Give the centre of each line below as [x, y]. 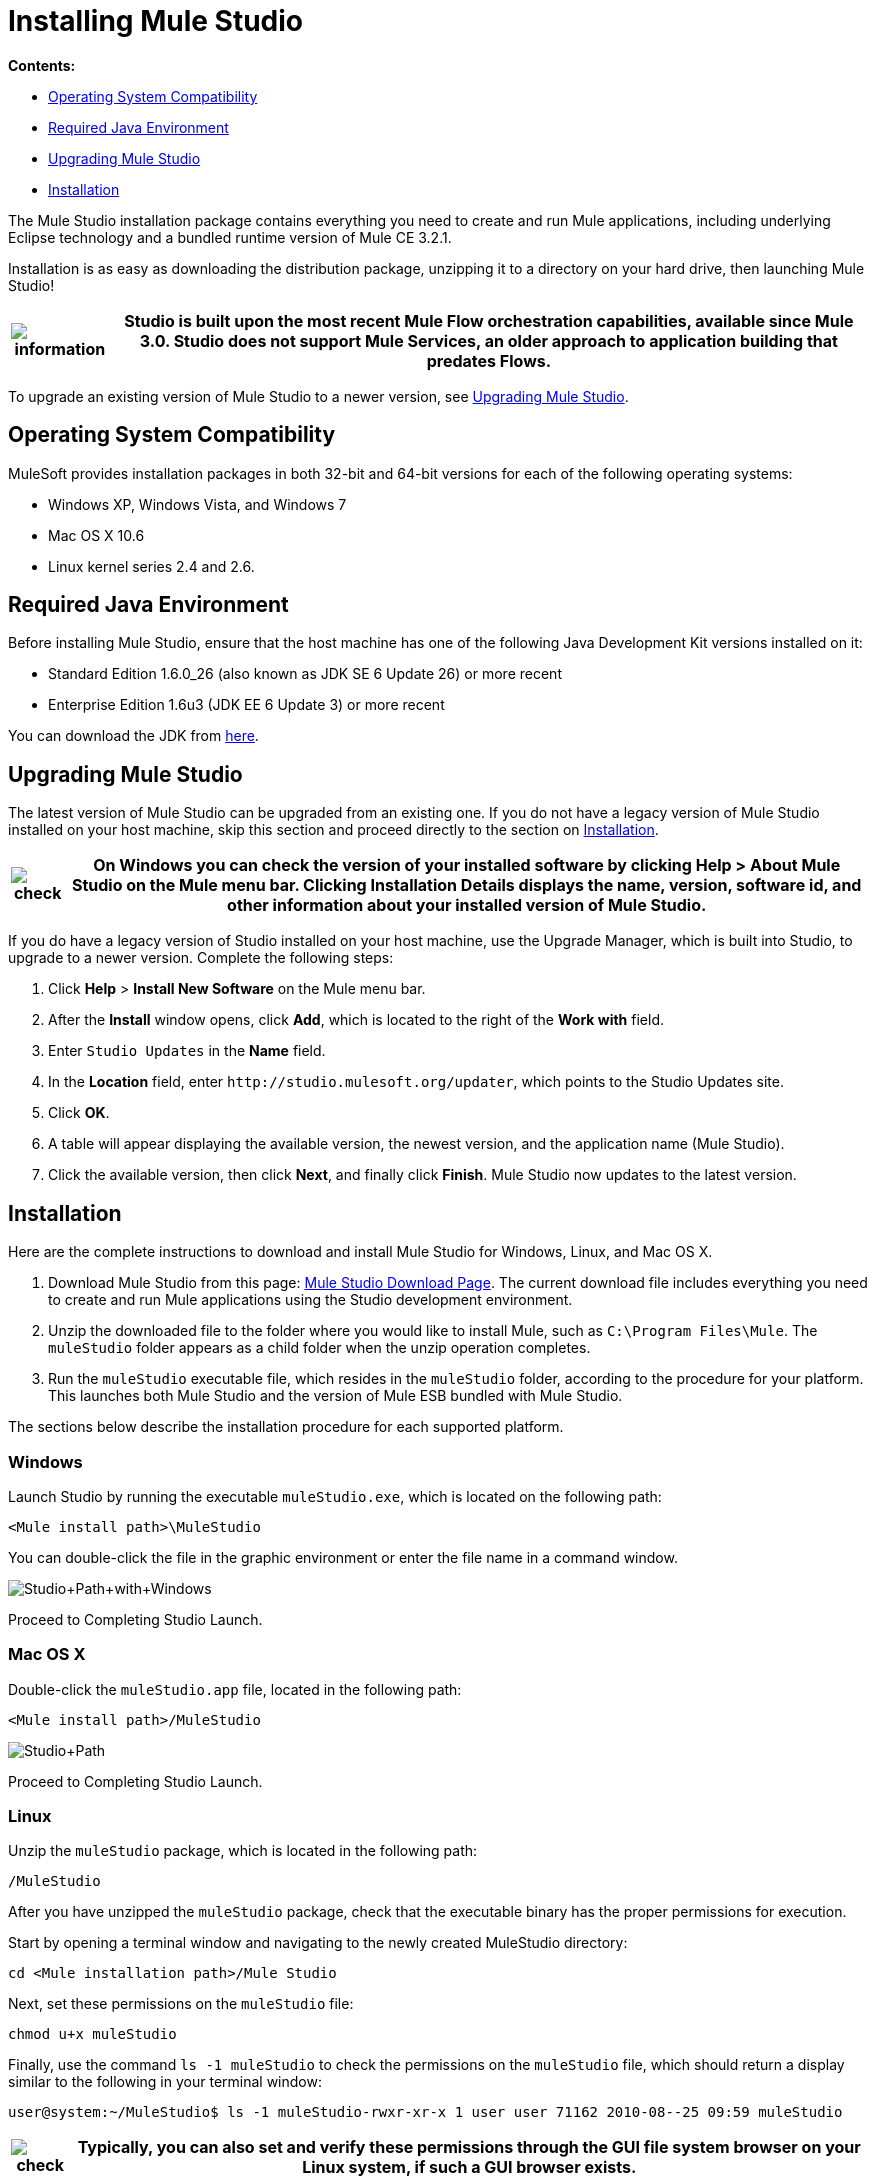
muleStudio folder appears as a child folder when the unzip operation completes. [319, 1348]
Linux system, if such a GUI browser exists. [469, 2167]
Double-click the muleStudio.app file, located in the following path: [235, 1689]
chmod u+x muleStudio [92, 2034]
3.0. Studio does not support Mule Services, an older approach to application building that [488, 340]
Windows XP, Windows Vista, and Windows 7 [197, 504]
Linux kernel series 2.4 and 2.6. [151, 566]
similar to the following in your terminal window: [165, 2082]
